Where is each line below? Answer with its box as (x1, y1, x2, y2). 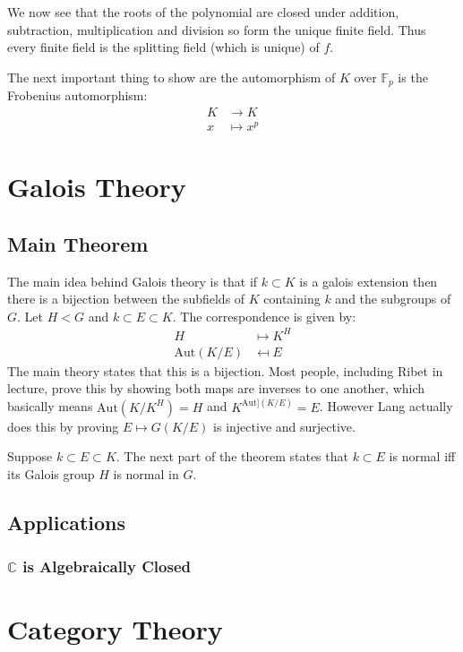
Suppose (7, 447, 53, 466)
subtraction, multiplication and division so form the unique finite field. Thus (7, 20, 426, 39)
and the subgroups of (335, 289, 451, 308)
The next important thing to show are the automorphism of (7, 67, 336, 86)
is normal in (113, 464, 179, 483)
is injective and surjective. (213, 416, 356, 435)
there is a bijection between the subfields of (7, 289, 245, 308)
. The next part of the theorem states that (116, 447, 348, 466)
